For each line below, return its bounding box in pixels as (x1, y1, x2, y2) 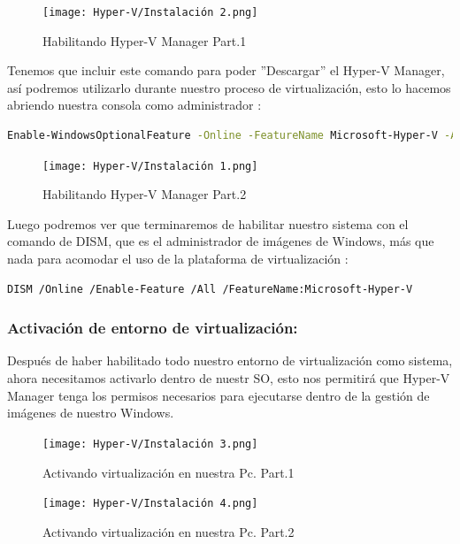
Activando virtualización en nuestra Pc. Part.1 (42, 463, 295, 481)
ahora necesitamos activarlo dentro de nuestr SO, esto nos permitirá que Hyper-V (7, 369, 450, 387)
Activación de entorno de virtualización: (7, 317, 298, 339)
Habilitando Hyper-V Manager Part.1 (42, 31, 247, 50)
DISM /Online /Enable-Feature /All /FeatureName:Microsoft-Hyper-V (7, 282, 413, 295)
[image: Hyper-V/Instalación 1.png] (42, 159, 258, 172)
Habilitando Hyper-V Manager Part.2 (42, 185, 247, 203)
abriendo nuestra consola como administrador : (7, 96, 262, 114)
